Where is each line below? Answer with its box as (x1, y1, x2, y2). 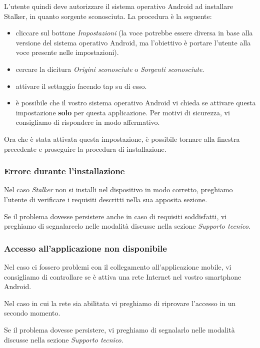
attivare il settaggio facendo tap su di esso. (15, 80, 147, 91)
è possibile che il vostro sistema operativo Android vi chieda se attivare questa (15, 97, 256, 108)
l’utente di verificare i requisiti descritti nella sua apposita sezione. (4, 194, 207, 204)
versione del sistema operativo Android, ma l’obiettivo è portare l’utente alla (15, 37, 251, 47)
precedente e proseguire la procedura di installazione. (4, 143, 166, 154)
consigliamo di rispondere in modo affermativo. (15, 117, 160, 127)
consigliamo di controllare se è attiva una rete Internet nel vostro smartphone (4, 271, 241, 282)
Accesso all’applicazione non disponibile (4, 242, 167, 254)
